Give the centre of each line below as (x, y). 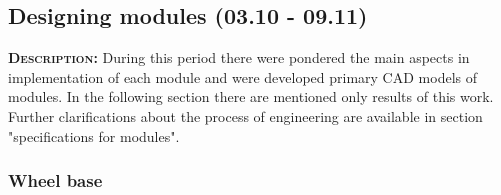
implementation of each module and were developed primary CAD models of (242, 76)
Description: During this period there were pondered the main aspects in (239, 57)
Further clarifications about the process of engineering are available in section (245, 115)
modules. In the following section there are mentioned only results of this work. (251, 96)
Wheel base (55, 180)
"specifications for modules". (94, 135)
